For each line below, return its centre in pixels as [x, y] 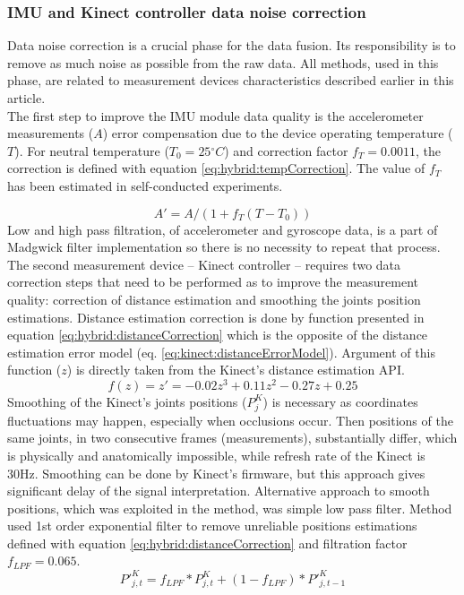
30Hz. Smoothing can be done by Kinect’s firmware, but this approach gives [216, 473]
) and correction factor [286, 150]
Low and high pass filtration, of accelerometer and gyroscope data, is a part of [223, 229]
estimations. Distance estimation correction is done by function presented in [216, 317]
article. [26, 98]
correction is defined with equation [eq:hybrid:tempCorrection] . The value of [216, 168]
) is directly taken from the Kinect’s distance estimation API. [236, 370]
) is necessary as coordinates [340, 401]
